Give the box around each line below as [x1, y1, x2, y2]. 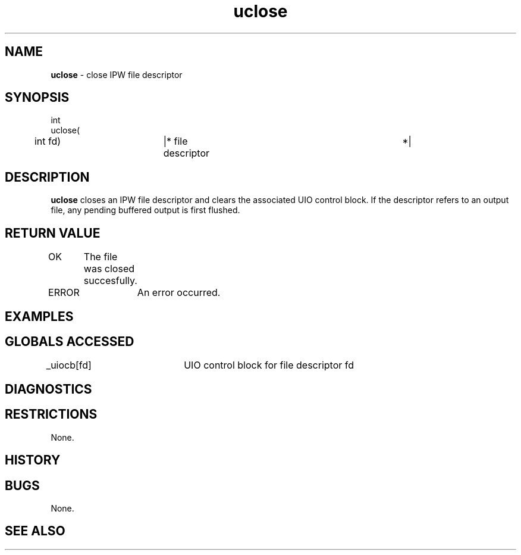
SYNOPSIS [5, 90, 70, 105]
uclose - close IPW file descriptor [51, 69, 183, 80]
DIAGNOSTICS [5, 381, 92, 397]
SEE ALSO [5, 523, 65, 539]
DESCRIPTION [5, 169, 90, 185]
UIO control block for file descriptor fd [184, 359, 354, 372]
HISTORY [5, 453, 61, 468]
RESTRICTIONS [5, 407, 98, 422]
